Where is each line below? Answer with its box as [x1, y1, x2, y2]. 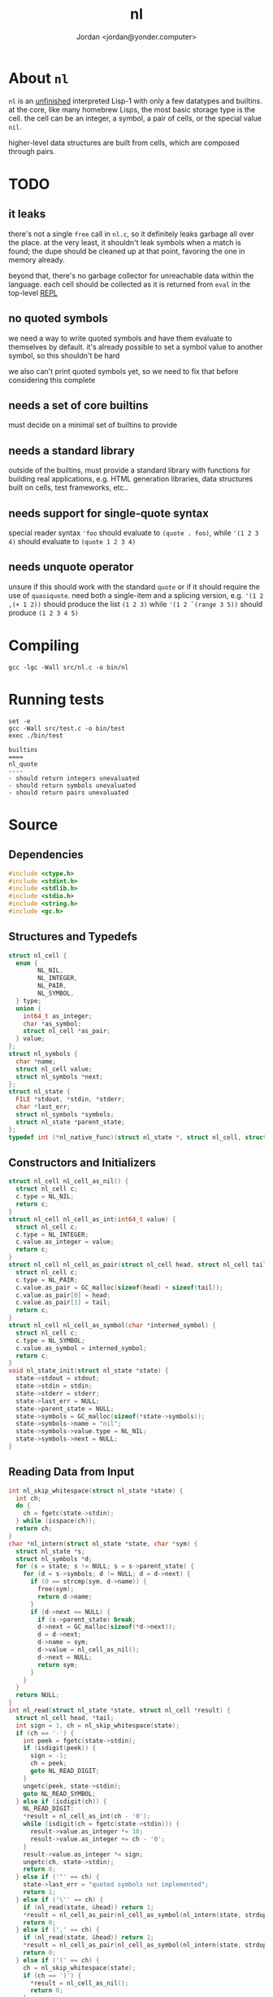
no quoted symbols [8, 311, 108, 326]
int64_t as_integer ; [23, 1012, 93, 1020]
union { [15, 1004, 42, 1013]
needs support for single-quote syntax [8, 506, 209, 520]
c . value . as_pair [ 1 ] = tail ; [15, 1299, 111, 1307]
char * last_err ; [15, 1103, 71, 1111]
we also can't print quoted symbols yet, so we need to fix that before [8, 366, 239, 376]
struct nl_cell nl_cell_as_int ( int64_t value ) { [8, 1215, 176, 1223]
